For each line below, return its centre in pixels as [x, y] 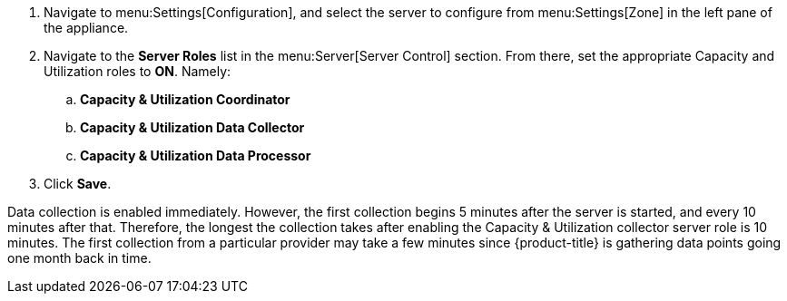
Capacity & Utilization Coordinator [185, 99]
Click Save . [78, 184]
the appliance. [86, 28]
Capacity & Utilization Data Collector [192, 127]
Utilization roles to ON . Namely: [138, 71]
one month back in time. [79, 258]
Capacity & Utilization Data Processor [196, 155]
